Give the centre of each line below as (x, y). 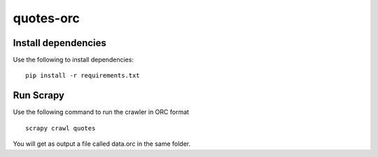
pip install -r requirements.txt (83, 76)
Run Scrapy (38, 95)
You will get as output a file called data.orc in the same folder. (102, 144)
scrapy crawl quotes (61, 128)
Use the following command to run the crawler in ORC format (101, 112)
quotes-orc (47, 18)
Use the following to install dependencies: (73, 60)
